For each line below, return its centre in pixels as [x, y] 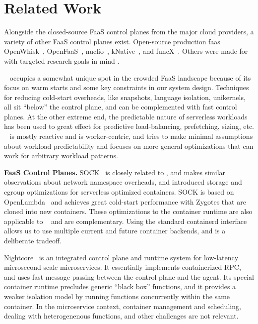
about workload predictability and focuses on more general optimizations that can [129, 146]
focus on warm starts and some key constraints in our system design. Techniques [127, 87]
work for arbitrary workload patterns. [61, 156]
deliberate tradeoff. [33, 240]
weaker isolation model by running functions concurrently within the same [117, 296]
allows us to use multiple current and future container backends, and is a [115, 231]
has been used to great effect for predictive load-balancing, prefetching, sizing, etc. [129, 126]
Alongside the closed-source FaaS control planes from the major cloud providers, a [129, 32]
